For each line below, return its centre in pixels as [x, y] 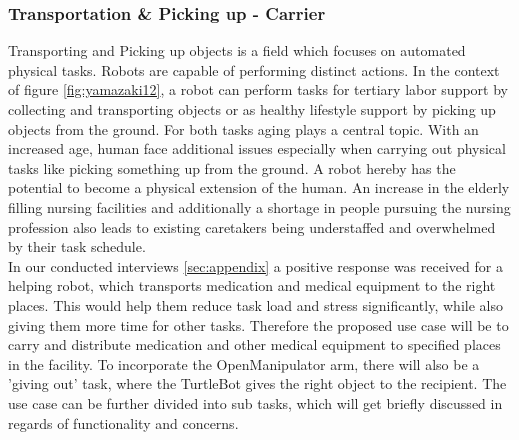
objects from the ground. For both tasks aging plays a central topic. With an [243, 128]
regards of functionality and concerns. [123, 422]
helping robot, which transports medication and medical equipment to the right [252, 285]
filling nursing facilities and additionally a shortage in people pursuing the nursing [259, 206]
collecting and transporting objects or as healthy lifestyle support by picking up [252, 109]
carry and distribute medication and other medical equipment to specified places [254, 344]
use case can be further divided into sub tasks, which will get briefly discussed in [255, 402]
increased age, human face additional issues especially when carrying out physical [257, 148]
